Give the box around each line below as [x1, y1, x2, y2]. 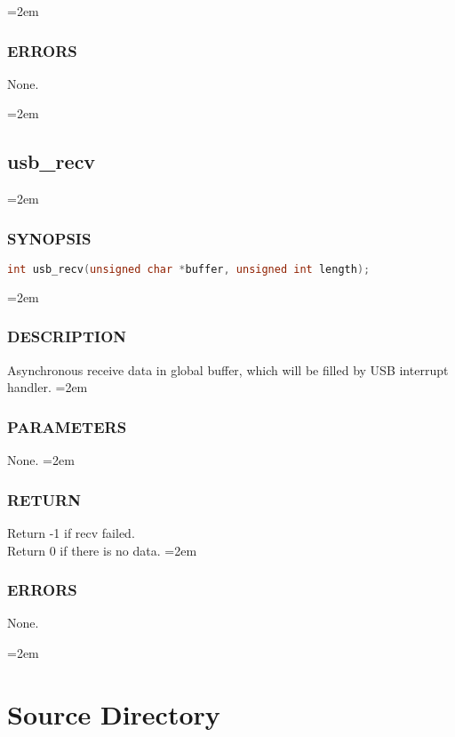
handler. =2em [7, 378, 88, 397]
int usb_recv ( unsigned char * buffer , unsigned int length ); [7, 263, 371, 276]
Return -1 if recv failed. [7, 523, 135, 541]
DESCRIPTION [7, 325, 127, 348]
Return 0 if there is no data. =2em [7, 541, 197, 559]
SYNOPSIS [7, 227, 92, 249]
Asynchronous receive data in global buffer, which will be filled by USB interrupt [7, 360, 449, 379]
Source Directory [7, 695, 220, 732]
